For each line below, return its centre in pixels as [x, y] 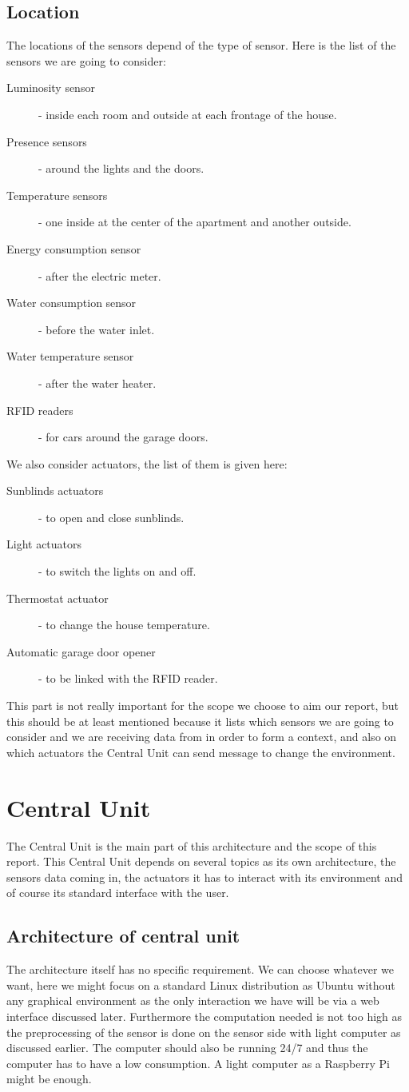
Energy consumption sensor [74, 248]
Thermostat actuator [58, 598]
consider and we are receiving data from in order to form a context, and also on [202, 737]
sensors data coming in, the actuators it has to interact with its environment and [205, 877]
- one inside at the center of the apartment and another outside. [195, 222]
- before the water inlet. [97, 329]
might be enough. [49, 1079]
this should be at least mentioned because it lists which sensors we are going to [200, 721]
